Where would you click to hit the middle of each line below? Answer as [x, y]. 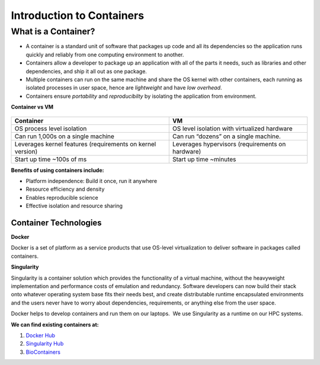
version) [26, 151]
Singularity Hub [45, 344]
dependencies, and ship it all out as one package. [87, 71]
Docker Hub [41, 335]
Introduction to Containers [78, 15]
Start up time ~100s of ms [51, 159]
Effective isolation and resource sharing [74, 206]
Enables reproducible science [62, 197]
